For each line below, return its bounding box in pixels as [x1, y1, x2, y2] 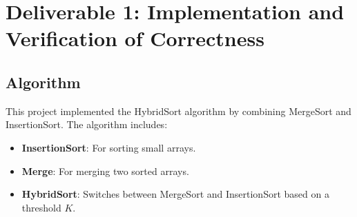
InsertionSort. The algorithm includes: [6, 117, 168, 132]
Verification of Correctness [6, 24, 264, 52]
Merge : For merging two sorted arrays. [21, 163, 189, 178]
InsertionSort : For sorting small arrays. [21, 140, 196, 154]
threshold [21, 200, 61, 214]
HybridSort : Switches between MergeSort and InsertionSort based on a [21, 187, 329, 201]
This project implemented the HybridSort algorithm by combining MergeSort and [6, 103, 351, 118]
